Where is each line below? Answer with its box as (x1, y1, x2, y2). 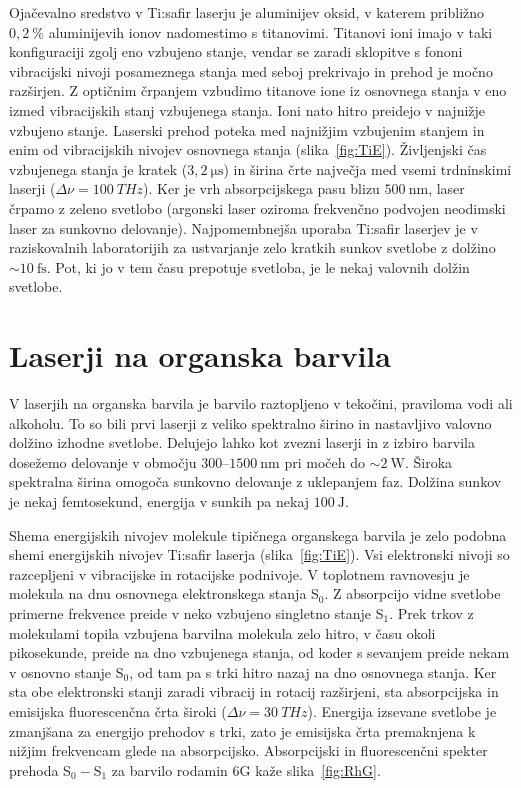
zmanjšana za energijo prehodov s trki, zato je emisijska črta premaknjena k (9, 720, 476, 741)
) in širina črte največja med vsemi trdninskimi (223, 158, 512, 179)
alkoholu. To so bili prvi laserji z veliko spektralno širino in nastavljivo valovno (9, 412, 492, 433)
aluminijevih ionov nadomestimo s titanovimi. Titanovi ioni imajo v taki (48, 21, 493, 42)
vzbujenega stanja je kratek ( (9, 158, 188, 179)
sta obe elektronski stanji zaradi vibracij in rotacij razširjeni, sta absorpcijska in (9, 681, 499, 702)
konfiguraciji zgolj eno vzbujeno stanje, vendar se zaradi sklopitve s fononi (9, 41, 463, 62)
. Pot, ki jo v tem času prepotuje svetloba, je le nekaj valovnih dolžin (46, 256, 470, 277)
